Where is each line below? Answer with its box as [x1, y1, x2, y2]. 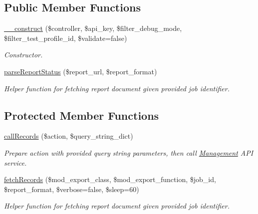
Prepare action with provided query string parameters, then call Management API [4, 147, 254, 158]
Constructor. [4, 49, 43, 60]
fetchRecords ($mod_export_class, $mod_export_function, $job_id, [4, 174, 216, 185]
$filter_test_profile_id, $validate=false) [4, 32, 127, 43]
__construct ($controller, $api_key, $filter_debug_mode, [4, 23, 182, 33]
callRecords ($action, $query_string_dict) [4, 131, 133, 141]
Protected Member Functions [4, 107, 159, 123]
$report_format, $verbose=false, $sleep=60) [4, 184, 139, 194]
